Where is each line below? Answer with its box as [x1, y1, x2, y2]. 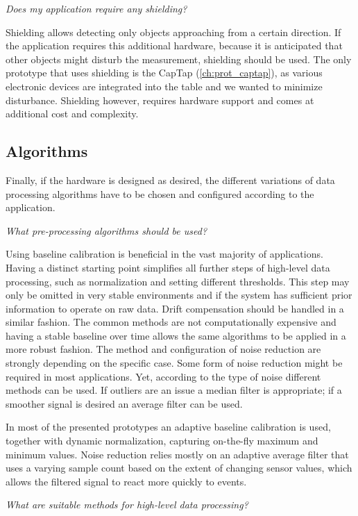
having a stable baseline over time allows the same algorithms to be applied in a [6, 328, 346, 342]
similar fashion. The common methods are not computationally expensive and [6, 315, 336, 329]
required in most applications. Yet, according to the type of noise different [6, 369, 321, 383]
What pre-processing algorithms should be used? [6, 223, 207, 238]
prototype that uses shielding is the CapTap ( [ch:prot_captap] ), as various [6, 65, 323, 80]
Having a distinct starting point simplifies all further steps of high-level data [6, 260, 330, 274]
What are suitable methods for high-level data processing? [6, 497, 248, 512]
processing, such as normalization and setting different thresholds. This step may [6, 274, 350, 288]
